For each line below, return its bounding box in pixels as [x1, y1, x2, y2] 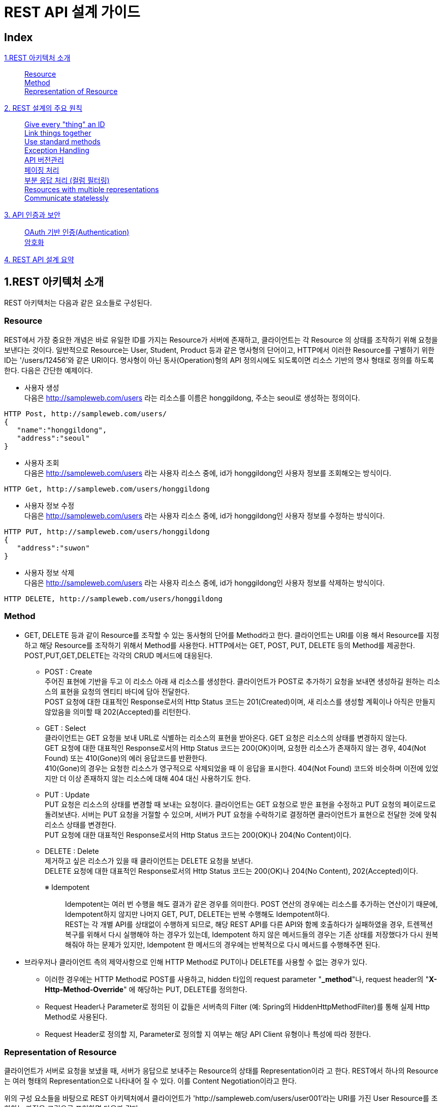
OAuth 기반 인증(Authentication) [24, 228, 130, 237]
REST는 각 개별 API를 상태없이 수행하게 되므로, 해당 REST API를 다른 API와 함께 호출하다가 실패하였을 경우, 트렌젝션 [65, 919, 433, 929]
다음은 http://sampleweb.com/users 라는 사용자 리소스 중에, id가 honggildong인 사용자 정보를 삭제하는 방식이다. [24, 578, 385, 587]
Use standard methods [24, 137, 101, 146]
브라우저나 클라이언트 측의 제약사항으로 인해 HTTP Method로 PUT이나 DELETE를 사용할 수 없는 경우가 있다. [24, 957, 367, 966]
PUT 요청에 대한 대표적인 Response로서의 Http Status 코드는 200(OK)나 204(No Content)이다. [45, 830, 352, 839]
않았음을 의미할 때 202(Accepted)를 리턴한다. [45, 707, 191, 716]
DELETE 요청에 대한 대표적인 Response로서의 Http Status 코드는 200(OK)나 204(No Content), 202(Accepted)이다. [45, 866, 418, 875]
